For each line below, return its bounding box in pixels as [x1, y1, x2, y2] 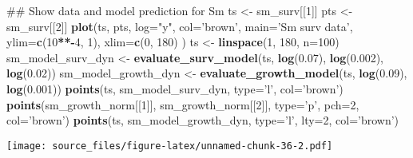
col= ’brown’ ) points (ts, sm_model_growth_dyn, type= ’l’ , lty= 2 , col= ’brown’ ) [6, 112, 399, 128]
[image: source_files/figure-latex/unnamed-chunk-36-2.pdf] [6, 140, 333, 152]
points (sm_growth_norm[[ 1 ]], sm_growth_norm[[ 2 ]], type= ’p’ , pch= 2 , [6, 96, 359, 113]
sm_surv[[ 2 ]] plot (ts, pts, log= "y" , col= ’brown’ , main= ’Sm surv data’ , [6, 18, 353, 34]
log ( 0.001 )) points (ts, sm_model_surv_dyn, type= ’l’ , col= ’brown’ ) [6, 80, 344, 97]
